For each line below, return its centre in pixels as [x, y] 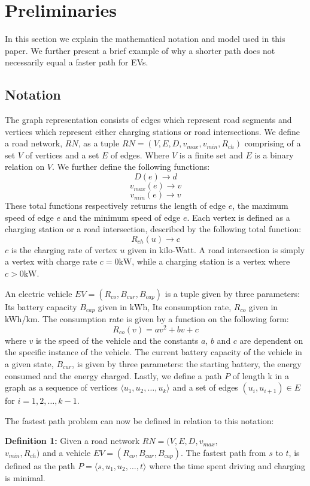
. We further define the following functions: [131, 166]
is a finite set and [211, 154]
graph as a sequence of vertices [61, 387]
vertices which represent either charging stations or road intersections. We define [153, 131]
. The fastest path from [223, 452]
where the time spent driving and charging [227, 465]
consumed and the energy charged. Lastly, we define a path [113, 375]
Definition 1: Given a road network [72, 441]
